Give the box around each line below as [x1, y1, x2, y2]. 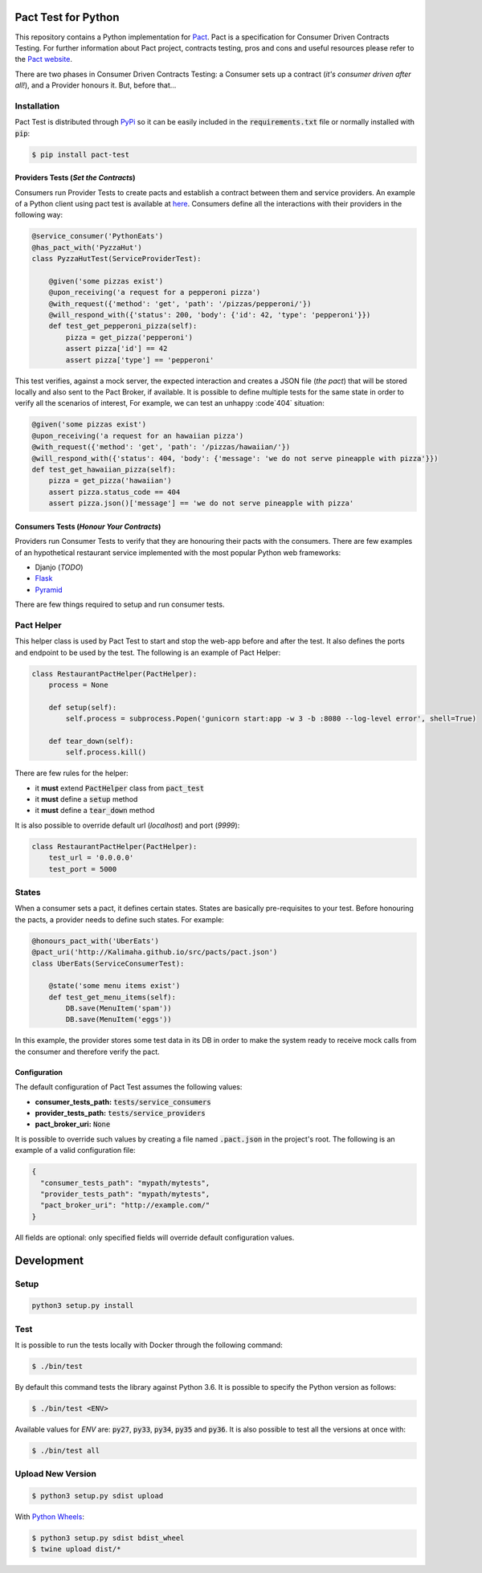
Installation [14, 100, 60, 112]
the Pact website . [14, 55, 72, 64]
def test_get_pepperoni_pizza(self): [48, 321, 198, 331]
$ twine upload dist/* [31, 1545, 121, 1554]
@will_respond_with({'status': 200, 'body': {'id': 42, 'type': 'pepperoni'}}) [48, 310, 371, 320]
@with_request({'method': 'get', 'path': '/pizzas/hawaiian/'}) [31, 443, 291, 451]
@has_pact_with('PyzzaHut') [31, 243, 142, 252]
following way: [14, 210, 63, 220]
